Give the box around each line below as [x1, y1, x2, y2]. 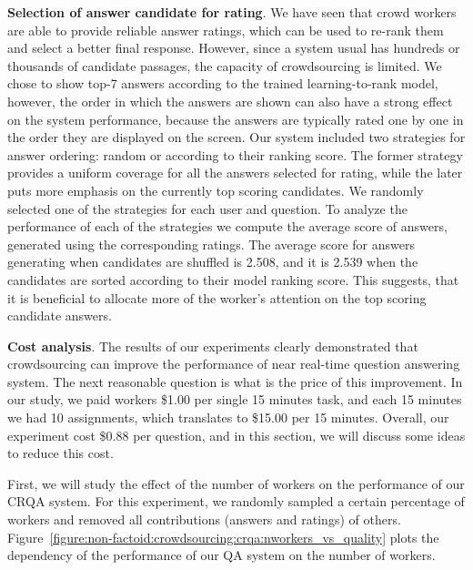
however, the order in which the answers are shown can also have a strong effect [7, 91, 453, 110]
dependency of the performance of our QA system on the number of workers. [7, 545, 436, 565]
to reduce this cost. [7, 443, 114, 463]
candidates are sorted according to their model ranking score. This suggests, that [7, 270, 459, 289]
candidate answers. [7, 306, 112, 325]
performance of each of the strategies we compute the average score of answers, [7, 217, 448, 236]
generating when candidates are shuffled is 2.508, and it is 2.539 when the [7, 252, 418, 271]
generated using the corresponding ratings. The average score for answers [7, 234, 415, 253]
